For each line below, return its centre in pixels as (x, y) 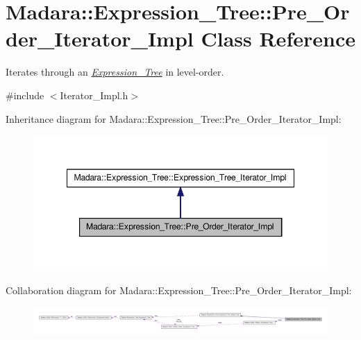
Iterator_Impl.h (94, 95)
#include (25, 95)
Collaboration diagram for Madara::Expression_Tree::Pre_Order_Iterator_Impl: (179, 290)
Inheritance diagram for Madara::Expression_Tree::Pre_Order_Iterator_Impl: (174, 118)
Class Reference (278, 39)
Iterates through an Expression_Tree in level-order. (115, 72)
